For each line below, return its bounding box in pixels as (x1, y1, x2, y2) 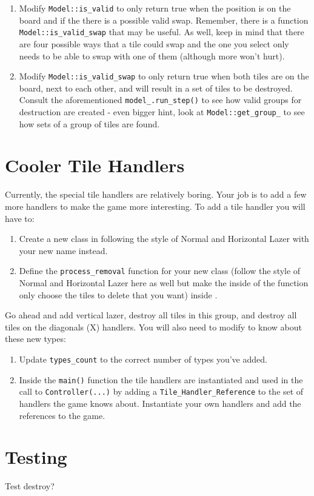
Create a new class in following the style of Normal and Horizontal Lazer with (19, 232, 309, 245)
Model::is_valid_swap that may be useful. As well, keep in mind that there (19, 25, 304, 38)
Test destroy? (5, 480, 55, 492)
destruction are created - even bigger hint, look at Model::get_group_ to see (19, 106, 305, 118)
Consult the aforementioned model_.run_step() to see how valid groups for (19, 93, 302, 106)
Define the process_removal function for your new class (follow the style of (19, 264, 301, 277)
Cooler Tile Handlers (5, 153, 185, 178)
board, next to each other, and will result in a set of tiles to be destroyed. (19, 81, 293, 94)
